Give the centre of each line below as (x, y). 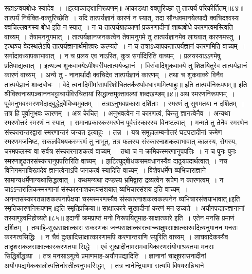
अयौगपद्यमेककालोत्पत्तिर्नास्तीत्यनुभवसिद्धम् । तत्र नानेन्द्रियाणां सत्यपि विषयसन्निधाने (104, 265)
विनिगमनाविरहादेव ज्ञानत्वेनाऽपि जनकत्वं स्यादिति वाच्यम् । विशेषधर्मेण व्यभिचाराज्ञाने (105, 170)
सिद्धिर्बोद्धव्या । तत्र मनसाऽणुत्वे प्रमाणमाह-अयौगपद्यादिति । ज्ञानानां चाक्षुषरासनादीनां (105, 256)
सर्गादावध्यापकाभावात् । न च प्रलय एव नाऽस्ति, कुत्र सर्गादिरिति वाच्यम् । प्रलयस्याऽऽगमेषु (113, 55)
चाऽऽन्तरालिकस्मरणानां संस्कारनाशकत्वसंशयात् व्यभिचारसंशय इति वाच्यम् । (96, 189)
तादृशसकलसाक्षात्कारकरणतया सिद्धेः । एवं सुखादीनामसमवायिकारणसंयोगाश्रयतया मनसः (109, 246)
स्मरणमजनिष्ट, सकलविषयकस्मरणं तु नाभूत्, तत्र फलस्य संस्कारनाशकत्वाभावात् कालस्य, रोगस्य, (121, 141)
